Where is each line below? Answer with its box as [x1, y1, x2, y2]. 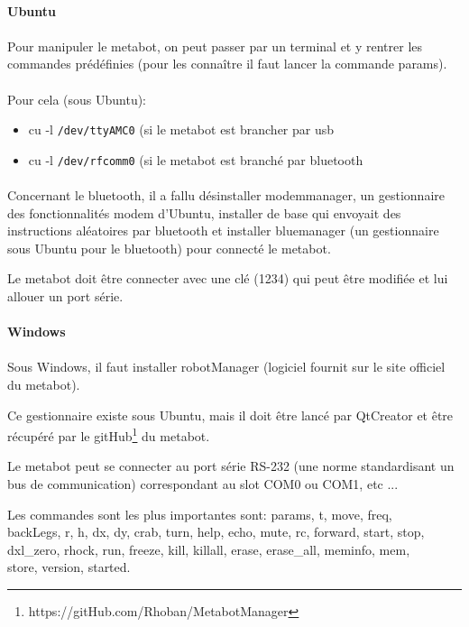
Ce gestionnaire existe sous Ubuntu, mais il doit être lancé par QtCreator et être [7, 405, 454, 424]
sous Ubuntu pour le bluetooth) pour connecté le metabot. [7, 238, 331, 257]
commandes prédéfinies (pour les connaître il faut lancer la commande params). [7, 54, 447, 73]
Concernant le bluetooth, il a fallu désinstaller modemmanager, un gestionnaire [7, 186, 445, 205]
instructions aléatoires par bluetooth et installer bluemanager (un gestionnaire [7, 221, 439, 240]
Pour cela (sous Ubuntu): [7, 89, 147, 108]
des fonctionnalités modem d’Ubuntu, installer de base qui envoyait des [7, 203, 401, 222]
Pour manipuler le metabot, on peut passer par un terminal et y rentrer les [7, 36, 423, 55]
